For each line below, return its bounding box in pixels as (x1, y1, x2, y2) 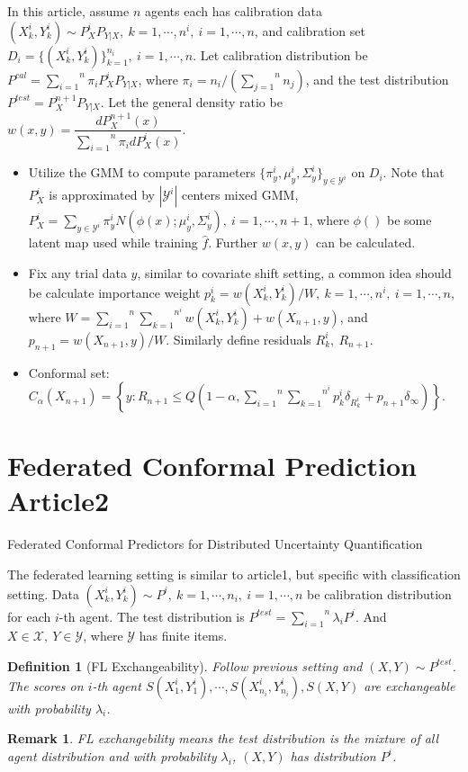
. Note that (382, 163, 445, 182)
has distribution (290, 746, 376, 765)
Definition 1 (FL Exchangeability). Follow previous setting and (7, 656, 363, 675)
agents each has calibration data (144, 2, 322, 20)
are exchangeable (364, 676, 455, 695)
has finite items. (139, 626, 228, 645)
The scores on (7, 676, 84, 695)
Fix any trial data (28, 264, 127, 283)
